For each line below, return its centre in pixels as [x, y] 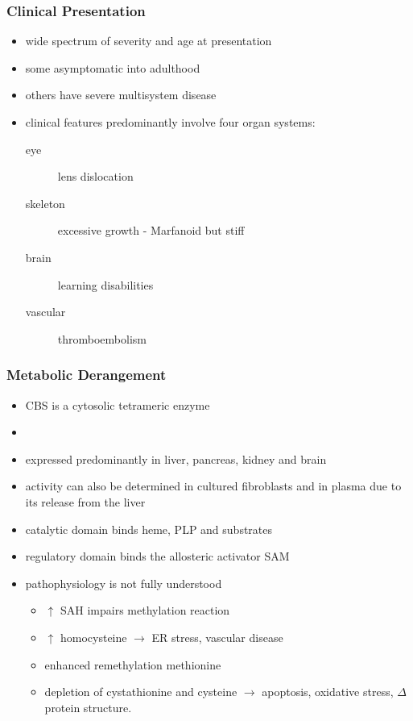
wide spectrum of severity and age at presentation [149, 41]
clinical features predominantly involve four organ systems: [170, 122]
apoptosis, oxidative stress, [328, 692]
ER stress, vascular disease [217, 637]
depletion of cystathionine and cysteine [141, 692]
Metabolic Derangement [87, 375]
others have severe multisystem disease [121, 95]
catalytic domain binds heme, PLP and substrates [149, 529]
